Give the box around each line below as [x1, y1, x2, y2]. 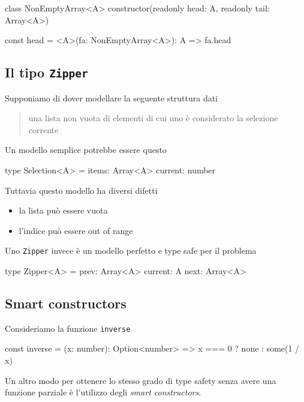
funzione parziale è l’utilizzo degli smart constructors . [5, 386, 201, 398]
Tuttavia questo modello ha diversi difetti [5, 184, 158, 196]
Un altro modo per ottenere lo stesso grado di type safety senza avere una [5, 374, 276, 386]
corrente [28, 123, 59, 136]
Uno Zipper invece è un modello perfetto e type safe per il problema [5, 244, 257, 257]
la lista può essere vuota [19, 204, 108, 217]
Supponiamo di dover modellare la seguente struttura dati [5, 91, 218, 104]
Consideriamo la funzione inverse [5, 322, 131, 334]
